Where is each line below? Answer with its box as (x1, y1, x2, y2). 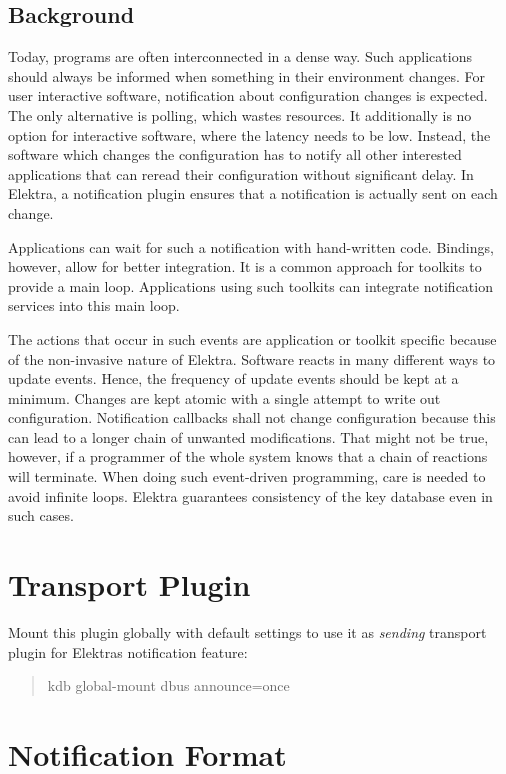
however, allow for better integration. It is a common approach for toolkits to (8, 256, 482, 277)
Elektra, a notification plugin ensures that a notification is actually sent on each (8, 183, 498, 204)
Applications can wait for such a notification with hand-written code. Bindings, (8, 236, 494, 257)
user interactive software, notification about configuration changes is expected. (8, 85, 488, 106)
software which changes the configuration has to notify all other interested (8, 144, 462, 165)
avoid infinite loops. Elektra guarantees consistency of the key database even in (8, 485, 493, 506)
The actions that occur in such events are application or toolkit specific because (8, 328, 497, 349)
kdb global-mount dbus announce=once (47, 675, 290, 696)
